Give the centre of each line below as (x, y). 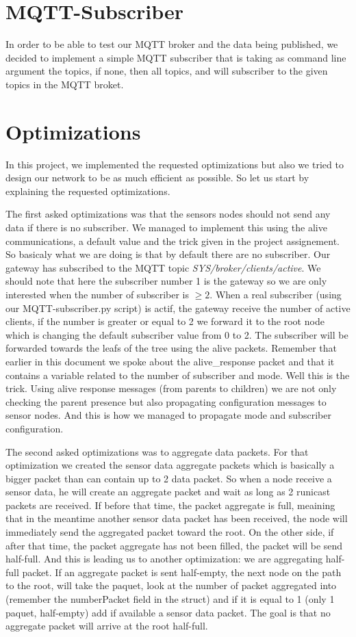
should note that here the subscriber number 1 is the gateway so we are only (166, 281)
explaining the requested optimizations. (88, 191)
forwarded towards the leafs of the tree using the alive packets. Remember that (171, 348)
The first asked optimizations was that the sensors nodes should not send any (168, 214)
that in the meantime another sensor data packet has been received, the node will (177, 518)
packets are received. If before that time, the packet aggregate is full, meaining (170, 505)
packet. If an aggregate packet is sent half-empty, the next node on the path (182, 572)
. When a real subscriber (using (276, 294)
